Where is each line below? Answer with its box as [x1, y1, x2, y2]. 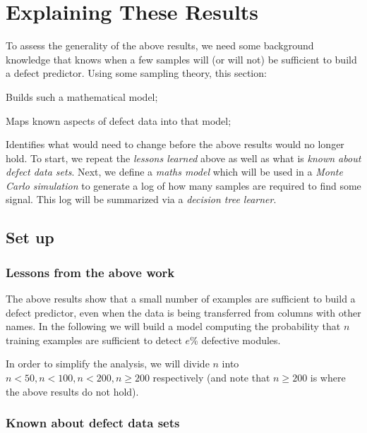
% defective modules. [190, 332, 281, 347]
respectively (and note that [152, 370, 270, 385]
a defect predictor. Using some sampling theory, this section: [6, 66, 267, 80]
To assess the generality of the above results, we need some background [6, 38, 314, 53]
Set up [6, 226, 54, 248]
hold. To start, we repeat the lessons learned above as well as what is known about [6, 150, 361, 165]
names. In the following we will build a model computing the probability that [6, 319, 341, 334]
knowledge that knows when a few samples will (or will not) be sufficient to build [6, 51, 357, 66]
